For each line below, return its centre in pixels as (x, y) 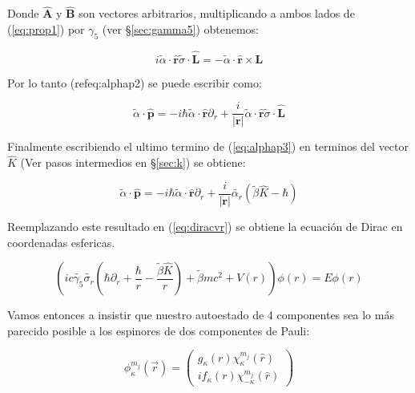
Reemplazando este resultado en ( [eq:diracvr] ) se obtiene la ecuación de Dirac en (205, 226)
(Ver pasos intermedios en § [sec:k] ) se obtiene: (133, 162)
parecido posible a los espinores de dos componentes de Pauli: (159, 330)
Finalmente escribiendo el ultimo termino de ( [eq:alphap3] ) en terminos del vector (208, 146)
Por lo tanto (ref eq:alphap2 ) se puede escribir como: (135, 82)
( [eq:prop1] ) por (46, 28)
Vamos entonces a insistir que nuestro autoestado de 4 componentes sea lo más (201, 315)
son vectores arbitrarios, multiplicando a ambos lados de (217, 13)
